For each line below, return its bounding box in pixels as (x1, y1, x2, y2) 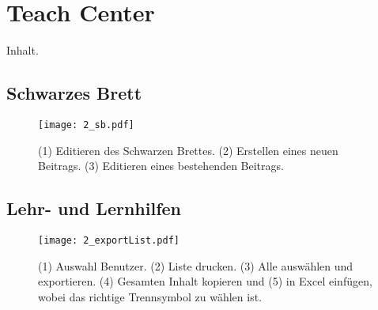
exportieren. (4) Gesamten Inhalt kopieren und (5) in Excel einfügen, (38, 273, 372, 289)
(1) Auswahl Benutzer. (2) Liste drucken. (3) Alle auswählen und (38, 257, 353, 274)
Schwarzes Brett (6, 81, 142, 105)
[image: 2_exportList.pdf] (38, 234, 180, 246)
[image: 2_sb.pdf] (38, 119, 134, 130)
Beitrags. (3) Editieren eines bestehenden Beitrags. (38, 157, 284, 174)
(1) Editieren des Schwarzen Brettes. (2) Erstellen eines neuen (38, 142, 338, 158)
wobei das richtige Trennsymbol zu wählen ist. (38, 288, 263, 304)
